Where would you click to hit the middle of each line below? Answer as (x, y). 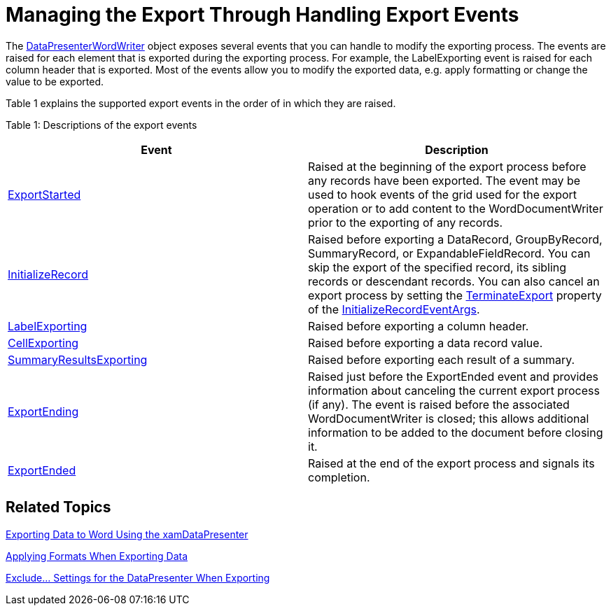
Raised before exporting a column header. (419, 326)
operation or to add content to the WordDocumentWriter (456, 208)
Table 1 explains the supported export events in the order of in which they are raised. (201, 103)
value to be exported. (55, 81)
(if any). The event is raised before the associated (439, 404)
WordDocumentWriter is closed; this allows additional (449, 418)
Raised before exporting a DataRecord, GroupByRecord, (455, 239)
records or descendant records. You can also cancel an (454, 281)
